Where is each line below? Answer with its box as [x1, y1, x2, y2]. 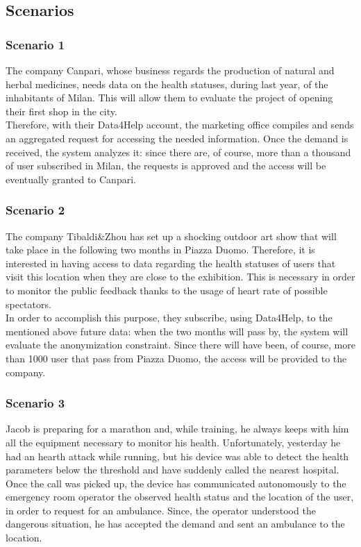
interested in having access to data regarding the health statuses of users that [6, 255, 336, 270]
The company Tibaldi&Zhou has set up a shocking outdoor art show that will [6, 228, 337, 243]
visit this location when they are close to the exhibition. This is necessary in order [6, 269, 355, 284]
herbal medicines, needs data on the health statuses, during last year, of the [6, 76, 328, 91]
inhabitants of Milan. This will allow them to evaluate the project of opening [6, 90, 333, 105]
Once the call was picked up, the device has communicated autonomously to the [6, 476, 346, 490]
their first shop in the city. [6, 103, 117, 118]
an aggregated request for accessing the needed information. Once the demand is [6, 131, 349, 145]
